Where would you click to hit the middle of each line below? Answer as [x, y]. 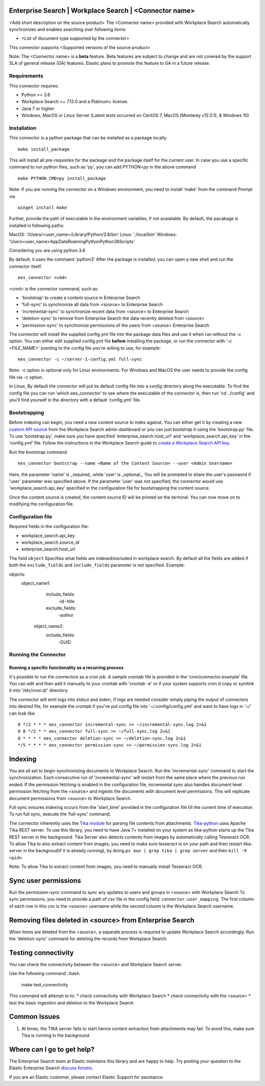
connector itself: [26, 266]
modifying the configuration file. [41, 504]
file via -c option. [26, 377]
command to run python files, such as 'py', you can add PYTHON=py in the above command [103, 167]
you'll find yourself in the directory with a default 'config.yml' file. [75, 400]
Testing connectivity [41, 953]
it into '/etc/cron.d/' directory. [39, 691]
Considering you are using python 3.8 [47, 250]
